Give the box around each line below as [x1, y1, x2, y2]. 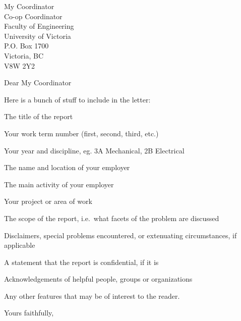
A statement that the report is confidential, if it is [4, 256, 159, 267]
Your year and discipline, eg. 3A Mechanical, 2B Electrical [4, 145, 185, 155]
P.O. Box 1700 [4, 40, 49, 51]
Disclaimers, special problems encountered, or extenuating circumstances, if [4, 230, 237, 240]
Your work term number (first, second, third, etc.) [4, 128, 159, 138]
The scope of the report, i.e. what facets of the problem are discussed [4, 212, 219, 223]
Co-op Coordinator [4, 11, 63, 21]
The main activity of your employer [4, 179, 114, 189]
